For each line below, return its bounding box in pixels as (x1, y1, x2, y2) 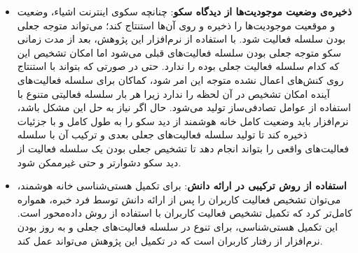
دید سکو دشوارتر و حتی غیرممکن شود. (17, 154, 181, 169)
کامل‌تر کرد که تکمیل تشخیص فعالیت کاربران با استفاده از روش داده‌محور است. (17, 205, 352, 220)
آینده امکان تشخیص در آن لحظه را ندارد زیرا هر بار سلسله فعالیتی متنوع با (17, 86, 330, 101)
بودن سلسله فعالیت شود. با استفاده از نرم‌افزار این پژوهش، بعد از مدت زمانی (17, 31, 346, 46)
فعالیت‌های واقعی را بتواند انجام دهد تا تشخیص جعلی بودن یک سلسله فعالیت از (17, 140, 349, 155)
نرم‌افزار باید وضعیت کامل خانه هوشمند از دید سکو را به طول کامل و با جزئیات (17, 113, 349, 128)
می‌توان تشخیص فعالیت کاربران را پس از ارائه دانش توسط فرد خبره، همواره (17, 191, 341, 206)
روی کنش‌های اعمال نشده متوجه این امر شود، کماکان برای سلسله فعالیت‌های (17, 72, 344, 87)
